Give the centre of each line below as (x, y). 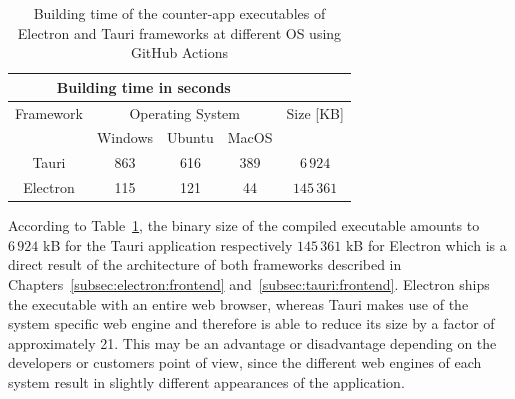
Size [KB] (315, 112)
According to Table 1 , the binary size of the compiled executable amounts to (244, 225)
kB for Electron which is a (426, 244)
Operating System (184, 112)
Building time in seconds (143, 86)
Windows (125, 137)
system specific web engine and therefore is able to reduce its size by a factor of (251, 323)
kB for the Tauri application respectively (167, 244)
